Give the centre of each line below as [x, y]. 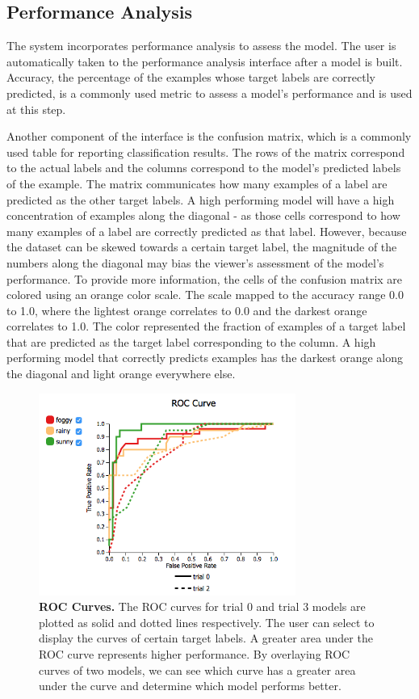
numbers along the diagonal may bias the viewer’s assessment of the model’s [195, 262]
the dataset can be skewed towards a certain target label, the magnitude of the [202, 247]
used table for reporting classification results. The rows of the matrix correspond [206, 152]
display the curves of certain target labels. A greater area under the [206, 638]
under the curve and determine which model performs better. [190, 686]
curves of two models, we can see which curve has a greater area [197, 670]
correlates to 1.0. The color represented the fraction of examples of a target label [206, 326]
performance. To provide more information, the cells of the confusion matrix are [205, 278]
